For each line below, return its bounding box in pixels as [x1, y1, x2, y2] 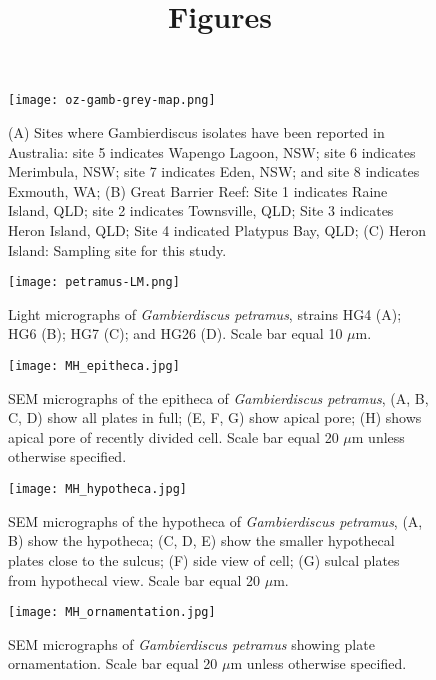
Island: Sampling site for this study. [8, 239, 227, 260]
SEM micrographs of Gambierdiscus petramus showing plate [8, 633, 375, 654]
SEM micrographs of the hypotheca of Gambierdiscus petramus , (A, [8, 510, 423, 531]
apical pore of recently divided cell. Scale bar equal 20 [8, 426, 339, 447]
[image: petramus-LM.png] [8, 275, 180, 290]
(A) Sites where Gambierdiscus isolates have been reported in [8, 122, 385, 143]
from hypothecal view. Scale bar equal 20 [8, 569, 261, 590]
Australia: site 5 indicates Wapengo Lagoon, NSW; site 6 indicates [8, 141, 416, 162]
